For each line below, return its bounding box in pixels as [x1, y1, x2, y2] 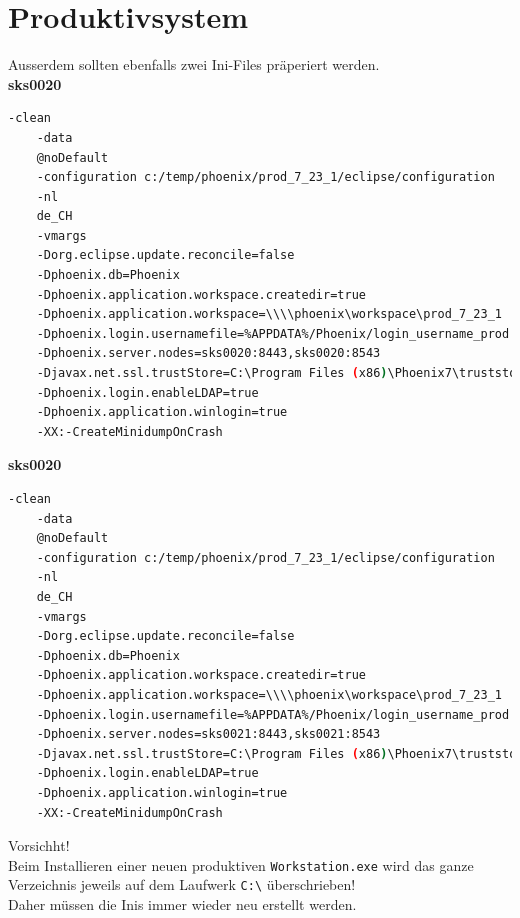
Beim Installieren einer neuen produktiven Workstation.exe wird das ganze [8, 854, 474, 875]
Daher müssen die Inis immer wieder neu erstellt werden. [8, 894, 357, 914]
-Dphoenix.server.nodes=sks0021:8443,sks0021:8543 [36, 727, 381, 742]
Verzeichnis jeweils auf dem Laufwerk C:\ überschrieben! [8, 874, 356, 895]
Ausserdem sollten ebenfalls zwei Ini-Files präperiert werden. [8, 54, 380, 75]
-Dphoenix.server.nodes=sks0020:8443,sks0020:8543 [36, 346, 381, 361]
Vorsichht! [8, 835, 70, 856]
